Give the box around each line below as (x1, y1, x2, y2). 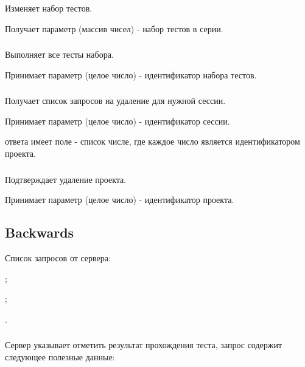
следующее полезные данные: (5, 350, 115, 363)
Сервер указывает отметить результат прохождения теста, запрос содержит (5, 338, 282, 351)
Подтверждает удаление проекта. (5, 173, 127, 185)
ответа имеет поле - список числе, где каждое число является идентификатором (5, 135, 300, 148)
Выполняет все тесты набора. (5, 48, 114, 61)
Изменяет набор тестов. (5, 2, 93, 14)
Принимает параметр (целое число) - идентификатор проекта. (5, 193, 234, 206)
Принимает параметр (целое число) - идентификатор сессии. (5, 114, 230, 127)
